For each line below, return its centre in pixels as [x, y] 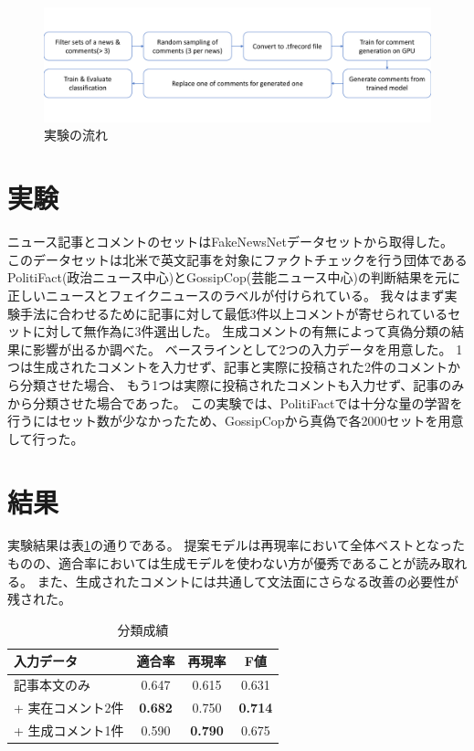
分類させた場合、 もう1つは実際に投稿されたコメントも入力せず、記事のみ [242, 384]
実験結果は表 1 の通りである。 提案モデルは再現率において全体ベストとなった [236, 545]
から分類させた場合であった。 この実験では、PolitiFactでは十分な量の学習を [235, 402]
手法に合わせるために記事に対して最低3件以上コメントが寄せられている [234, 313]
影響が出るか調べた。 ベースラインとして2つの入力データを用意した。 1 [248, 349]
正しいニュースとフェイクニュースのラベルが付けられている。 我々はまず [226, 295]
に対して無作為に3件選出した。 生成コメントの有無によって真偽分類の [242, 331]
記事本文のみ [52, 685]
